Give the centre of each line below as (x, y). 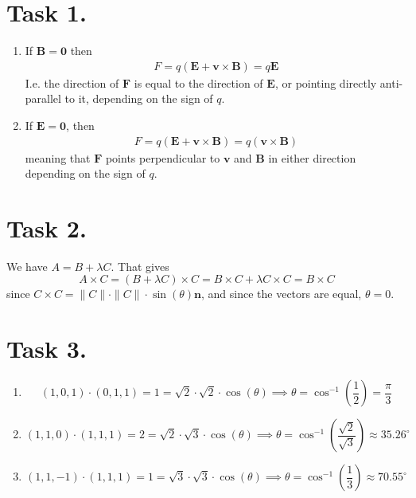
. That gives (140, 266)
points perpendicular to (163, 157)
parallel (43, 98)
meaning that (58, 157)
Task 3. (47, 349)
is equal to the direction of (198, 82)
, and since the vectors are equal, (282, 294)
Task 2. (47, 227)
